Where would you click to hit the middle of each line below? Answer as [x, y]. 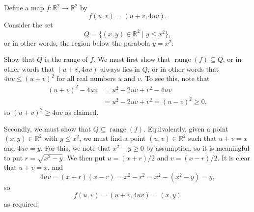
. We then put [84, 157]
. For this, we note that [75, 147]
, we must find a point [113, 138]
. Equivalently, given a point [186, 128]
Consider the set [28, 24]
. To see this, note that [175, 78]
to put [14, 157]
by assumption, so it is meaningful [198, 147]
